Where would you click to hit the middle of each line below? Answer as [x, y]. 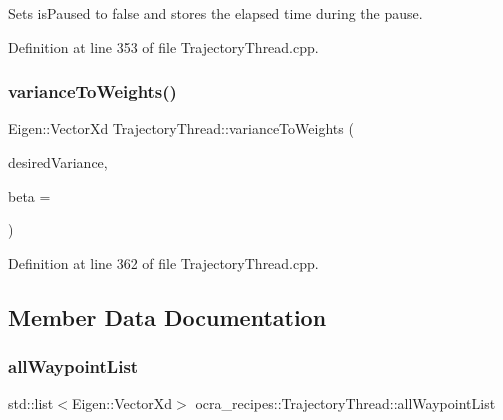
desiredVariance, [58, 162]
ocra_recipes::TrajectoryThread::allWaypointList [345, 403]
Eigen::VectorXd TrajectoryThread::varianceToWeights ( [181, 128]
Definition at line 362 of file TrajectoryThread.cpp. [163, 262]
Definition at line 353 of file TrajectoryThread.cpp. [163, 46]
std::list [31, 403]
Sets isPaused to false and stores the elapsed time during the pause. [215, 13]
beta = [29, 195]
